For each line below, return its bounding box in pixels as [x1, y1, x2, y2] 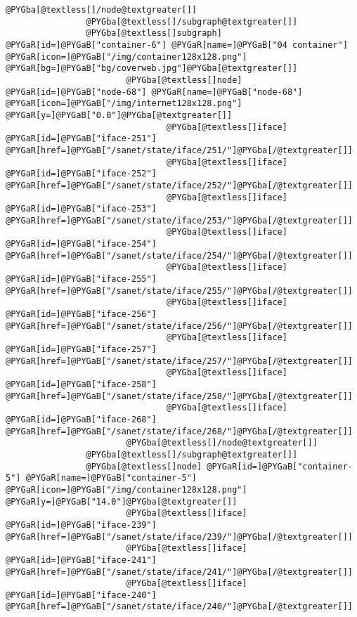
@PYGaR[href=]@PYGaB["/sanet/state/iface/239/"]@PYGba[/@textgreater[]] [6, 531, 353, 542]
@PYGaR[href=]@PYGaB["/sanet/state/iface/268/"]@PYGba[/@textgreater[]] [6, 426, 353, 436]
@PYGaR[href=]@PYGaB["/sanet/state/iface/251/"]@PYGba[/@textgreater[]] [6, 145, 353, 155]
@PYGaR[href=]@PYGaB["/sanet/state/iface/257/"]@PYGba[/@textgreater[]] [6, 356, 353, 366]
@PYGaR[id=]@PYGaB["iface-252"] [6, 169, 157, 179]
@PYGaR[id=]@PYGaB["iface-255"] [6, 274, 157, 285]
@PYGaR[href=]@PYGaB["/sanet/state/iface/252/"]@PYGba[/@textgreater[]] [6, 180, 353, 190]
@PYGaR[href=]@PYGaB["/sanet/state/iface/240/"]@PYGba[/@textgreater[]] [6, 602, 353, 612]
